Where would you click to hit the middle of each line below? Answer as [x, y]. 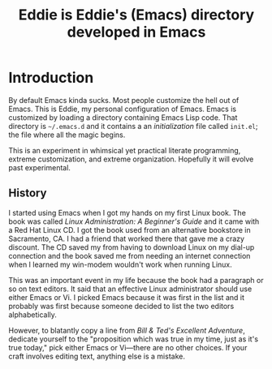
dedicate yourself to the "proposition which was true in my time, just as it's [133, 339]
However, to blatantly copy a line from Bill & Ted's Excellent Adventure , [127, 330]
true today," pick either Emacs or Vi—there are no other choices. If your [128, 347]
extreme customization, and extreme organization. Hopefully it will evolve [131, 159]
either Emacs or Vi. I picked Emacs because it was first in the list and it [127, 297]
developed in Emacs [136, 32]
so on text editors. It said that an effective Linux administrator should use [130, 289]
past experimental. [40, 167]
